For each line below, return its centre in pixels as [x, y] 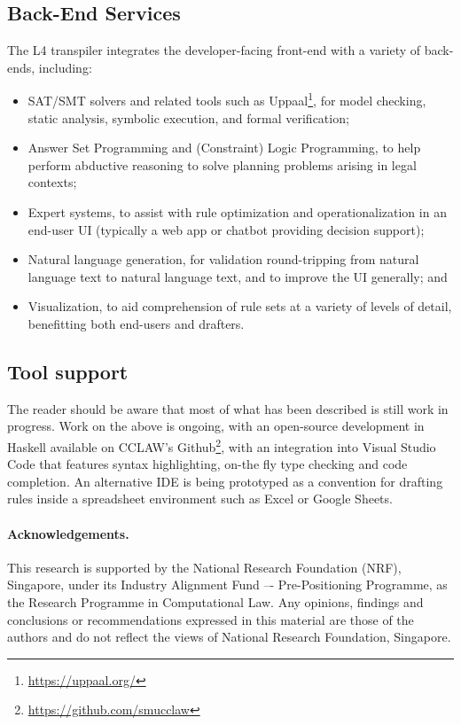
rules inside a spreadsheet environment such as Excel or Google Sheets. [200, 499]
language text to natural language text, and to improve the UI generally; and [238, 276]
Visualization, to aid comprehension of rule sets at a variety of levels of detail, [240, 306]
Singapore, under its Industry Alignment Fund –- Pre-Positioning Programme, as [227, 585]
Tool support [68, 371]
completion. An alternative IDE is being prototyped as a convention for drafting [225, 481]
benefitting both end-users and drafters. [136, 323]
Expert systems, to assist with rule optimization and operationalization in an [237, 212]
